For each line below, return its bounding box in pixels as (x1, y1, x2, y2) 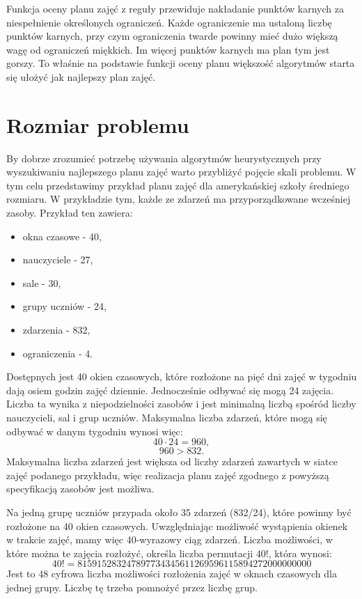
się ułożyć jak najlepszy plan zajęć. (6, 69, 156, 84)
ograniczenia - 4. (22, 345, 93, 360)
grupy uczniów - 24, (22, 299, 107, 313)
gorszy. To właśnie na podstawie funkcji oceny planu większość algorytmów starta (6, 56, 355, 70)
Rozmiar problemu (6, 110, 189, 139)
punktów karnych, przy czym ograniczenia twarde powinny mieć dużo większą (6, 29, 338, 43)
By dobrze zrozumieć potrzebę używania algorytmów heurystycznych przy (6, 150, 322, 165)
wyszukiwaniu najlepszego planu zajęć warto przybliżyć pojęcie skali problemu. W (6, 164, 356, 179)
